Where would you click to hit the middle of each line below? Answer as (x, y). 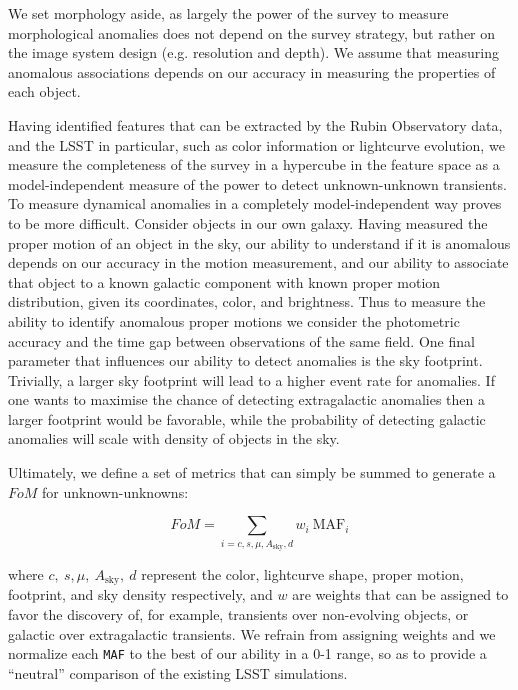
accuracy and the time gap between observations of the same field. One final (241, 340)
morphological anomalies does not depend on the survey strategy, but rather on (252, 32)
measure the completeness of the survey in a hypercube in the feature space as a (254, 164)
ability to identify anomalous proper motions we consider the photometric (234, 320)
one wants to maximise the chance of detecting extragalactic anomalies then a (246, 399)
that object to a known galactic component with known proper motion (224, 281)
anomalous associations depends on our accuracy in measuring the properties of (252, 71)
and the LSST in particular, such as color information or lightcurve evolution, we (256, 144)
